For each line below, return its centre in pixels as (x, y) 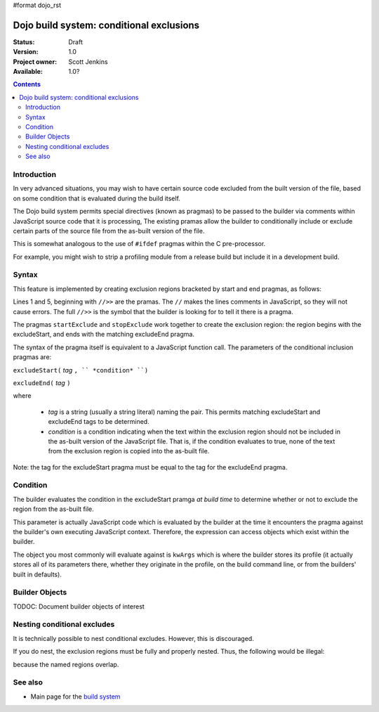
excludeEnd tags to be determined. (99, 422)
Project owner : (35, 62)
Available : (28, 72)
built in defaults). (38, 574)
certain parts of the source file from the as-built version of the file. (109, 231)
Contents (27, 84)
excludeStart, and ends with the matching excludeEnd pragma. (104, 335)
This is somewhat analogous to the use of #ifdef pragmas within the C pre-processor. (139, 244)
